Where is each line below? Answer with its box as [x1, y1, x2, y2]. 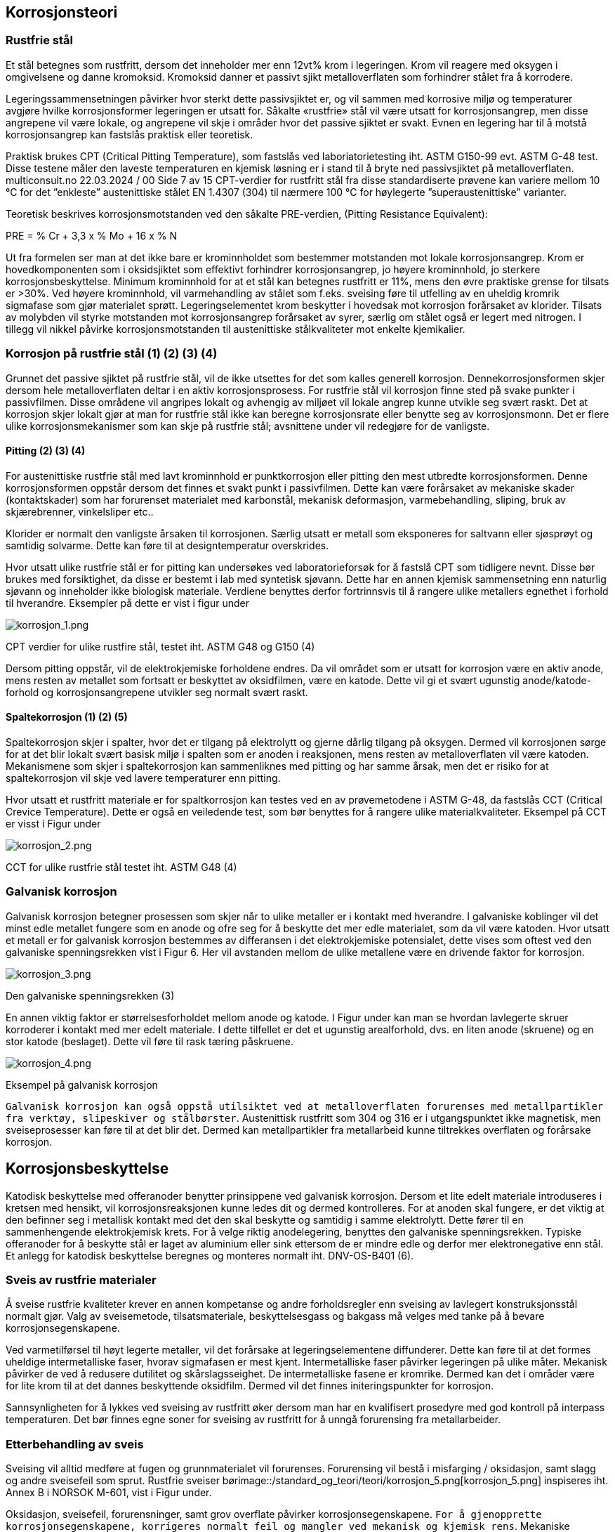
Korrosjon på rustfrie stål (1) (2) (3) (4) [6, 346, 218, 361]
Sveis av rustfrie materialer [6, 1272, 157, 1287]
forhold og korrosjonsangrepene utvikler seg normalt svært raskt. [6, 686, 308, 698]
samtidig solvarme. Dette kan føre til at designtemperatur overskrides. [6, 539, 329, 551]
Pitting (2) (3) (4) [6, 445, 86, 457]
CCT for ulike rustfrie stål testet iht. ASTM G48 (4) [6, 860, 237, 873]
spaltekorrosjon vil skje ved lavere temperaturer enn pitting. [6, 771, 281, 784]
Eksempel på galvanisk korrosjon [6, 1078, 158, 1091]
